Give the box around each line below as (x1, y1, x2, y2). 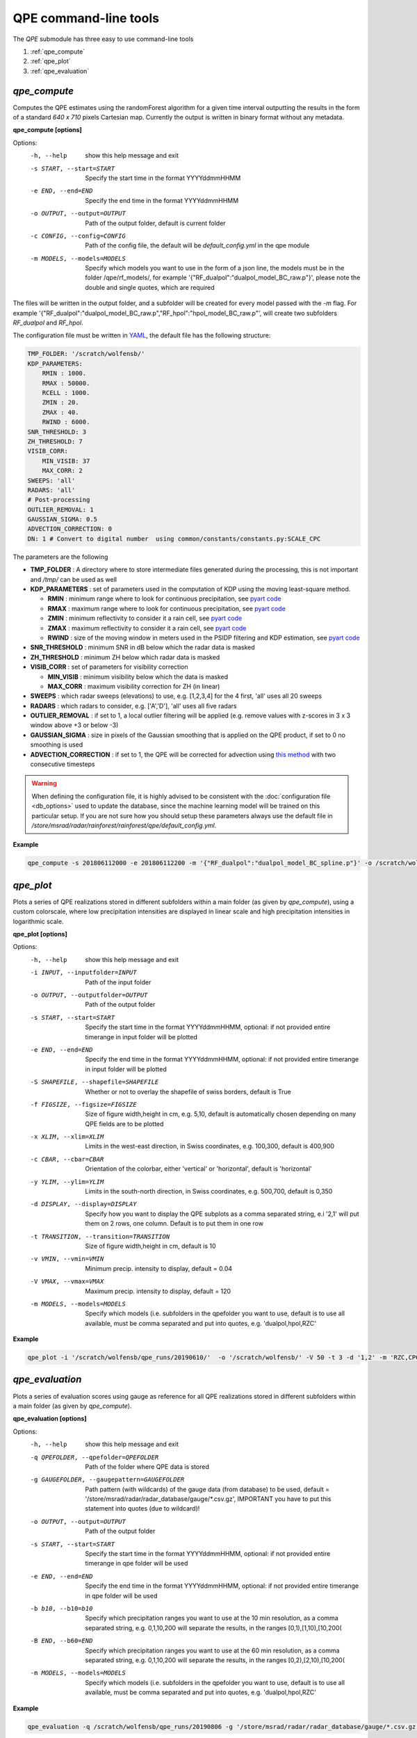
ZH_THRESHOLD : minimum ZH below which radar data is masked (30, 653, 220, 661)
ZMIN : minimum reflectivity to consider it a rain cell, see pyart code (47, 614, 243, 622)
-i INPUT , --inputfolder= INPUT (30, 968, 137, 977)
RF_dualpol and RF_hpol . (13, 318, 83, 327)
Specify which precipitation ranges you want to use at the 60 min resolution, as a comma (85, 1646, 340, 1655)
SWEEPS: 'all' (27, 476, 76, 485)
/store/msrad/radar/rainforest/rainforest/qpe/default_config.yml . (31, 821, 217, 829)
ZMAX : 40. (42, 408, 79, 416)
